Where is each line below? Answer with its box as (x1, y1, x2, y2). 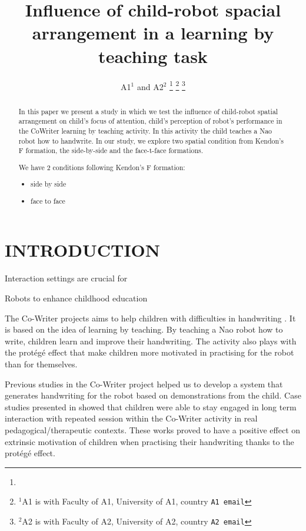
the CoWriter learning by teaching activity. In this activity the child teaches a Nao (18, 125, 272, 135)
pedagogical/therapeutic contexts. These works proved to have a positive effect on (5, 423, 301, 436)
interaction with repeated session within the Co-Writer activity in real (5, 412, 258, 424)
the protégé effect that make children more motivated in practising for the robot (5, 346, 294, 359)
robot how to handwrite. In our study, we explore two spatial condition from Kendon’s (18, 135, 284, 145)
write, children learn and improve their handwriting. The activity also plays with (5, 334, 297, 347)
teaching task (98, 44, 208, 68)
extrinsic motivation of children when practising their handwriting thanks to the (5, 435, 294, 447)
